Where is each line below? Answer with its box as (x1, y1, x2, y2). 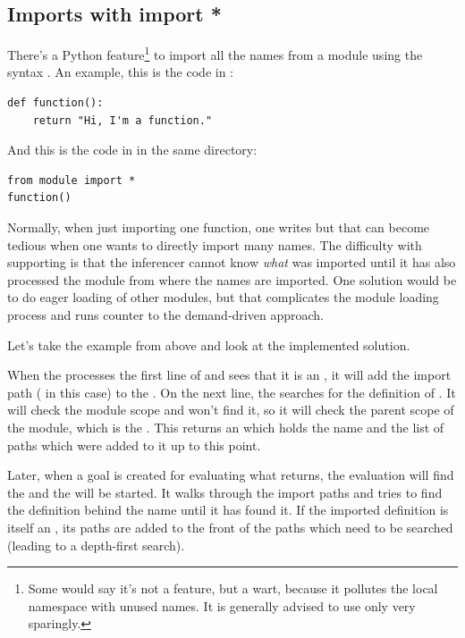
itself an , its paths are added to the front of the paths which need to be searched (7, 517, 453, 536)
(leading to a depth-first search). (7, 535, 185, 554)
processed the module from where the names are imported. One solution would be (7, 270, 457, 289)
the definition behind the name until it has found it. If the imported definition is (7, 500, 449, 519)
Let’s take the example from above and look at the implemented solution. (7, 335, 410, 354)
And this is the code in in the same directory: (7, 140, 258, 159)
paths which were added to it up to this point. (7, 435, 261, 454)
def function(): (7, 97, 104, 110)
